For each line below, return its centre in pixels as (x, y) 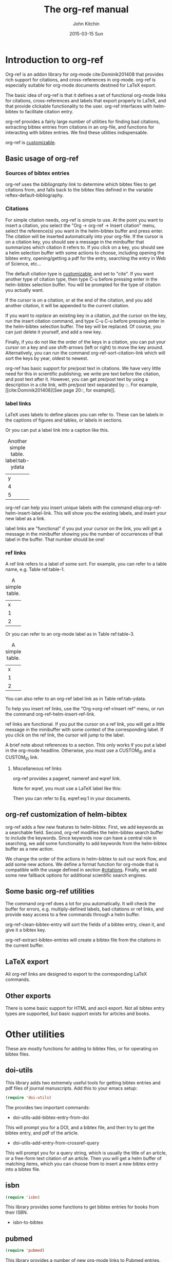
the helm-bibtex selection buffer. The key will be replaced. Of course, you (83, 326)
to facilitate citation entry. (46, 111)
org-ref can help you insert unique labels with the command (69, 507)
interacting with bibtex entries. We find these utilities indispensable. (77, 132)
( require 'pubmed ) (25, 1251)
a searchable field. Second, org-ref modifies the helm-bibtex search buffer (84, 832)
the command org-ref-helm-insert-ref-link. (51, 714)
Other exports (28, 996)
